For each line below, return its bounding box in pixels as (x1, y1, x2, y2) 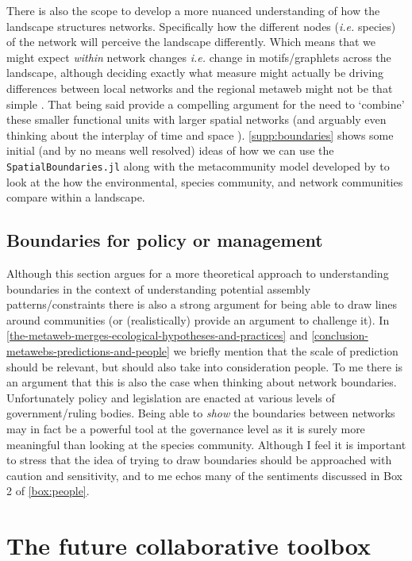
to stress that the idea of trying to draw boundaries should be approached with (6, 451, 392, 468)
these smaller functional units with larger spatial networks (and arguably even (6, 111, 387, 128)
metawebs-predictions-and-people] (6, 342, 170, 359)
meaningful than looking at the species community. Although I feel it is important (6, 436, 406, 452)
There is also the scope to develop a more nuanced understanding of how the (6, 2, 380, 18)
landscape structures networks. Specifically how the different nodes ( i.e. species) (6, 17, 396, 34)
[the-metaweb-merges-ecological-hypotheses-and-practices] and (6, 327, 308, 344)
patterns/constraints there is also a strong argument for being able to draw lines (6, 296, 397, 313)
